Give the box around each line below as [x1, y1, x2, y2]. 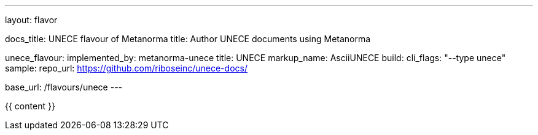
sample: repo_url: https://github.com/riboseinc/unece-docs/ [5, 63, 248, 73]
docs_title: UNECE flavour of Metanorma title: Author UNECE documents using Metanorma [5, 34, 371, 44]
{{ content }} [5, 101, 55, 111]
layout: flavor [5, 15, 58, 25]
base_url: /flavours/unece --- [5, 82, 123, 92]
